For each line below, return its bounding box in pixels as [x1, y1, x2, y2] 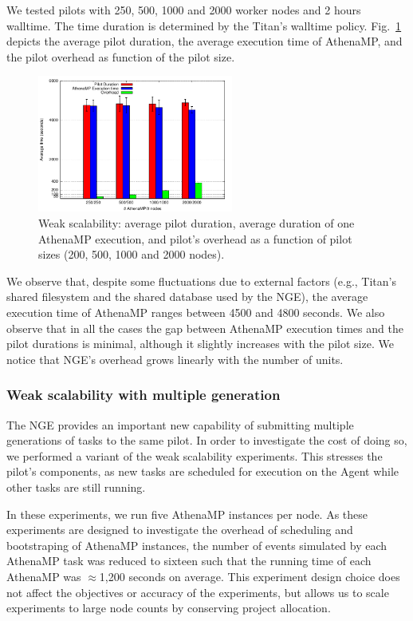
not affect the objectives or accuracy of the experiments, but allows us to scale [6, 583, 389, 600]
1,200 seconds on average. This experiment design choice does [99, 568, 400, 584]
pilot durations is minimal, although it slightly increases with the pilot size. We [6, 335, 394, 352]
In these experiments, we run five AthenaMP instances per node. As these [6, 505, 368, 522]
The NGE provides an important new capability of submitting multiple [6, 416, 354, 433]
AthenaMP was [6, 568, 81, 584]
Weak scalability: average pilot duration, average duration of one [38, 215, 355, 231]
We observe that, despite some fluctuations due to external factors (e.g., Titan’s [6, 272, 397, 289]
